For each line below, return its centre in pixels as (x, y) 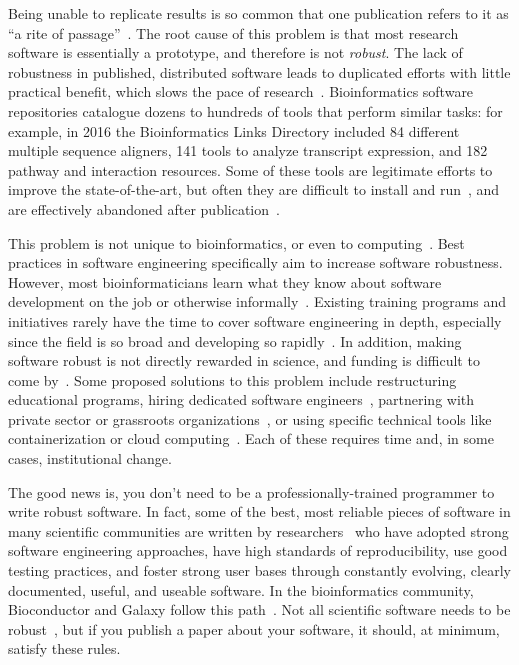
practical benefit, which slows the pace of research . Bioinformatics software (241, 91)
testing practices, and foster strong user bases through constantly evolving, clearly (259, 570)
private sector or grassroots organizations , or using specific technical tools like (250, 418)
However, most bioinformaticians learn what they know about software (225, 281)
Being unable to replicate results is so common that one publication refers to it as (258, 13)
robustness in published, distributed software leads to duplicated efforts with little (259, 71)
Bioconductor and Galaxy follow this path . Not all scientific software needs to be (259, 609)
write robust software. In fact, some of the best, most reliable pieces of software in (259, 511)
